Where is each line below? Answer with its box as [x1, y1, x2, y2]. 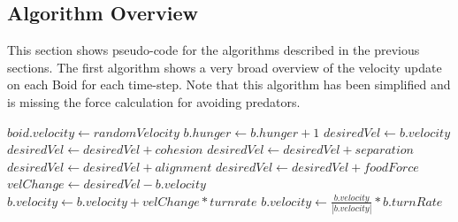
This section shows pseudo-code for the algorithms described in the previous [7, 41, 420, 59]
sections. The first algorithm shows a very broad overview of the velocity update [7, 57, 442, 76]
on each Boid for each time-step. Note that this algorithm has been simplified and [7, 75, 451, 94]
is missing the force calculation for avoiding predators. [7, 92, 301, 111]
